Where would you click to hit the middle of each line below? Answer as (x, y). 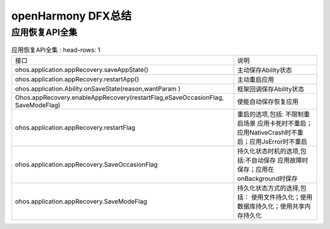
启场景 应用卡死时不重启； (275, 123)
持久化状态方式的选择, (269, 188)
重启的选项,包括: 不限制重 (274, 114)
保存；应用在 (256, 169)
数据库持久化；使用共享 (271, 206)
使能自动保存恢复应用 (268, 102)
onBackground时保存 (268, 178)
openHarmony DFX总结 (71, 16)
